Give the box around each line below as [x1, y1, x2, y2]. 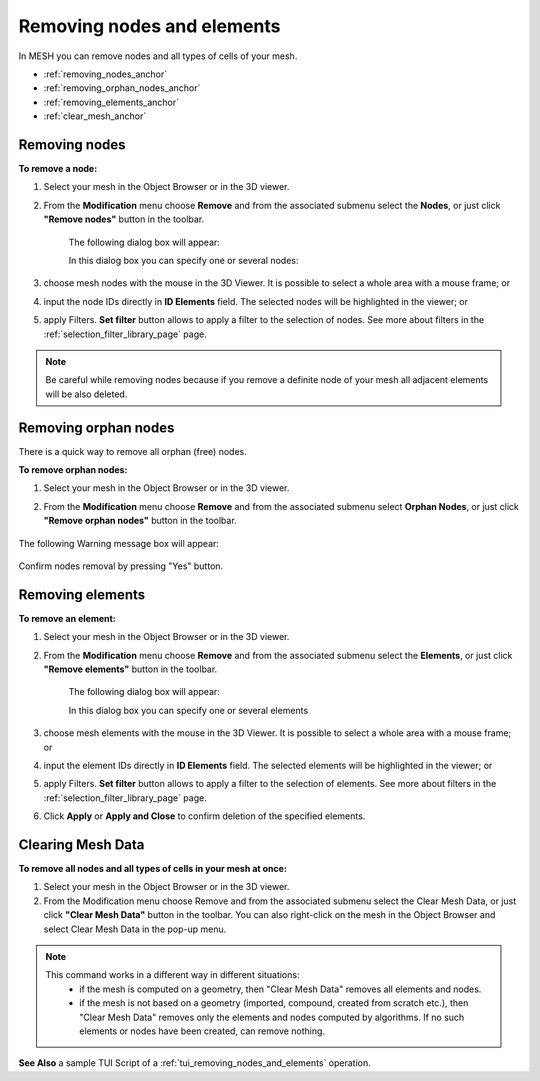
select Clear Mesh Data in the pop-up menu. [43, 923, 227, 935]
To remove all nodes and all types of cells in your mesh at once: [18, 863, 287, 875]
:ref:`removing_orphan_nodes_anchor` [43, 82, 201, 94]
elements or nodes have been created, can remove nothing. [79, 1025, 325, 1037]
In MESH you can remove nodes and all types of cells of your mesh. [18, 50, 298, 62]
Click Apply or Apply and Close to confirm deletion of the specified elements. [43, 810, 366, 822]
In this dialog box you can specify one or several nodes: [68, 254, 299, 266]
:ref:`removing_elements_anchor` [43, 96, 180, 108]
